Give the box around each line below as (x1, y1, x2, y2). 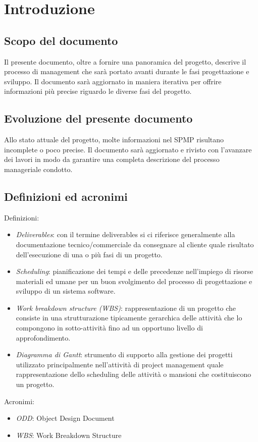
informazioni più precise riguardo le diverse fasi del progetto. (4, 86, 192, 96)
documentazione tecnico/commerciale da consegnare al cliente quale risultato (16, 239, 254, 249)
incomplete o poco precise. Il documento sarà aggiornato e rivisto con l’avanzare (4, 144, 252, 154)
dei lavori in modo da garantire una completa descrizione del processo (4, 154, 220, 164)
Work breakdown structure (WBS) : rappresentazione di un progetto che (16, 302, 236, 313)
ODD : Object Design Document (16, 413, 115, 423)
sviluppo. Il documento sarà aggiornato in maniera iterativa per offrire (4, 76, 222, 86)
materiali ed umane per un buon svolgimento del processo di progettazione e (16, 275, 252, 286)
